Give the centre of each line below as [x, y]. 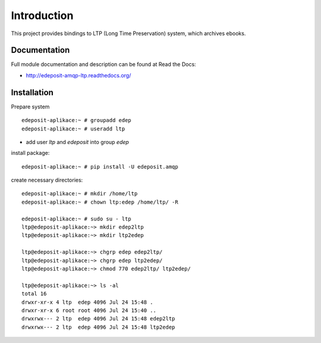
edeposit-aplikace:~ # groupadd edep [77, 120]
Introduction [42, 15]
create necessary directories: [47, 180]
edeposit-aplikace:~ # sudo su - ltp [77, 219]
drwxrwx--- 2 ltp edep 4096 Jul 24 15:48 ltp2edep [98, 327]
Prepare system [30, 107]
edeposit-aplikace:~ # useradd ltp [73, 129]
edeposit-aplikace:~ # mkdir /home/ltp [80, 194]
